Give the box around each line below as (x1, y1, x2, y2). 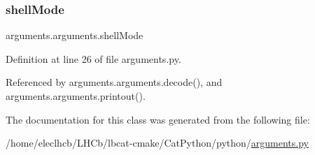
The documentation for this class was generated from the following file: (6, 112, 310, 126)
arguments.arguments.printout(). (6, 89, 146, 103)
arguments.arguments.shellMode (6, 28, 143, 43)
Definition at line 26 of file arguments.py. (6, 51, 181, 66)
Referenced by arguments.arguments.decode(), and (6, 75, 223, 89)
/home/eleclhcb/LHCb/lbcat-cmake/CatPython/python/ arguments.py (6, 135, 309, 150)
